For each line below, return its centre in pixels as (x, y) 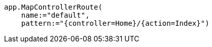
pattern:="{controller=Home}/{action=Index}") (115, 23)
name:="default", (55, 15)
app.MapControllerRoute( (53, 7)
